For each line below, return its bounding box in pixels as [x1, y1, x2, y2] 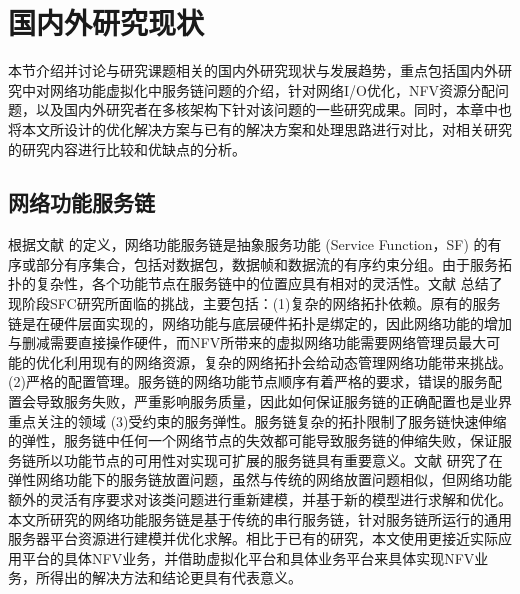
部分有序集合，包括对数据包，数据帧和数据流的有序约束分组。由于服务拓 [35, 253, 512, 274]
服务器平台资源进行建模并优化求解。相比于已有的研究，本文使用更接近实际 [8, 528, 498, 549]
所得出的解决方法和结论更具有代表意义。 [35, 567, 302, 588]
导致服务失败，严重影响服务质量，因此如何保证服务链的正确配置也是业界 [35, 391, 512, 412]
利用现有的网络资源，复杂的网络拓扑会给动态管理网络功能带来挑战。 [63, 351, 512, 372]
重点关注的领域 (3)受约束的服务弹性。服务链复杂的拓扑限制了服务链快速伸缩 [8, 410, 507, 431]
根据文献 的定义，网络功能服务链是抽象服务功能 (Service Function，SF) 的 [8, 234, 488, 255]
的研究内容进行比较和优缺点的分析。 [8, 138, 246, 159]
